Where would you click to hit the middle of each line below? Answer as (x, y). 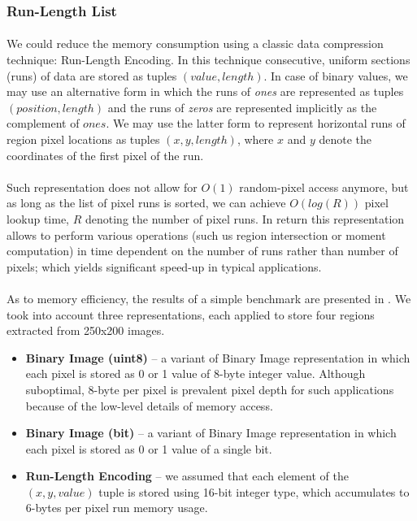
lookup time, (38, 218)
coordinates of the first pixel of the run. (105, 155)
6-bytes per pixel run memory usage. (117, 508)
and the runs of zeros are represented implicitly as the (242, 107)
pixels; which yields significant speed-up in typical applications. (164, 266)
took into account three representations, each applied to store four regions (191, 314)
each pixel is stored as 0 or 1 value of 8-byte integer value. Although (195, 373)
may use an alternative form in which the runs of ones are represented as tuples (205, 91)
